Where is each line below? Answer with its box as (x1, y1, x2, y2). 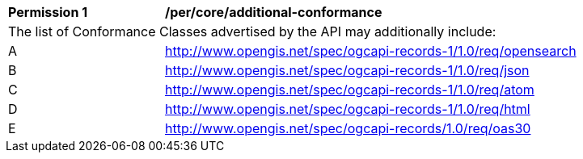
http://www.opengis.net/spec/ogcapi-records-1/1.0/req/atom (165, 82, 534, 98)
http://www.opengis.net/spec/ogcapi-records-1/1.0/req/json (165, 62, 530, 78)
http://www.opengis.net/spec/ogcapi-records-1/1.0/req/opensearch (165, 43, 577, 59)
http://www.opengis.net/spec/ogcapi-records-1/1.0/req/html (165, 101, 530, 117)
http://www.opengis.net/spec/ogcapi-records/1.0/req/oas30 (165, 120, 531, 136)
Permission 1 (8, 4, 88, 20)
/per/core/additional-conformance (165, 4, 382, 20)
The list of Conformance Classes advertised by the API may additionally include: (8, 23, 496, 40)
